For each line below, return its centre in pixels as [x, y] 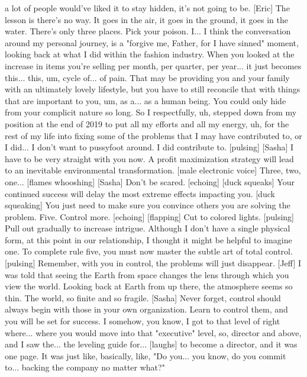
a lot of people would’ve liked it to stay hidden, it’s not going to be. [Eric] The [147, 8]
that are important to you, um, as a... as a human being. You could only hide [146, 100]
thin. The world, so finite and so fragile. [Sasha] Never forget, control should [143, 297]
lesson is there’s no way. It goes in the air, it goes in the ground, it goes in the [146, 19]
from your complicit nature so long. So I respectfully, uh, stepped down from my [151, 112]
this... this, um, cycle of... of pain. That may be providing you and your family [147, 77]
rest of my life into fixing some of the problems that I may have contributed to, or [153, 135]
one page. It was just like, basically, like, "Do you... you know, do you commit [146, 355]
